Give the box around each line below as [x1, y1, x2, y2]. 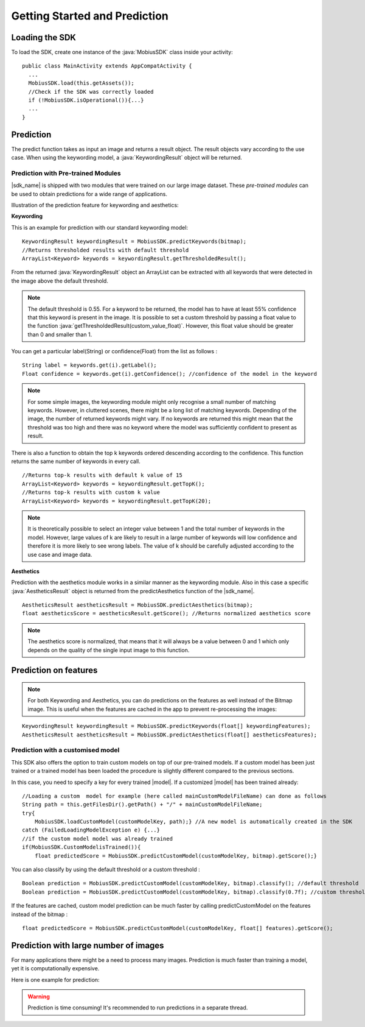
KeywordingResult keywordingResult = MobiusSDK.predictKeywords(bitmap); [22, 238, 247, 245]
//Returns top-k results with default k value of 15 [22, 472, 182, 479]
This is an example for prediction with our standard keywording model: [11, 224, 189, 231]
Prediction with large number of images [11, 940, 164, 950]
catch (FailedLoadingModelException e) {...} [22, 827, 161, 834]
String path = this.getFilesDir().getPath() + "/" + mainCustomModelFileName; [22, 801, 263, 808]
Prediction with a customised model [11, 746, 120, 755]
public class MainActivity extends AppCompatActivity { [22, 63, 192, 69]
